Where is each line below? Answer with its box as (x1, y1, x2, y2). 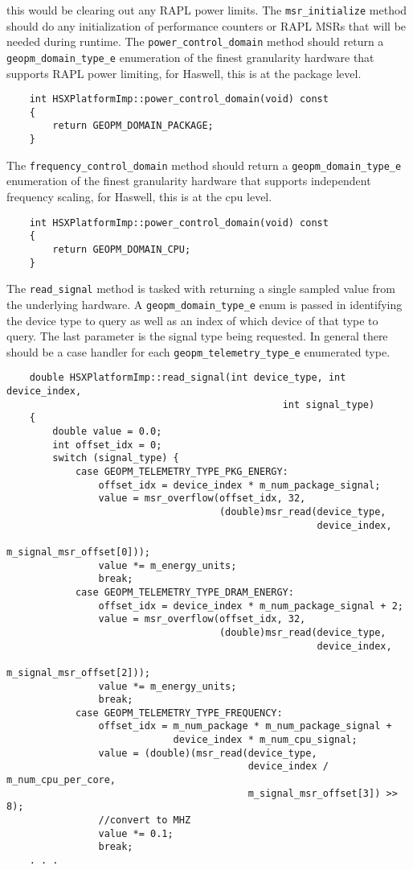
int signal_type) (282, 398, 375, 410)
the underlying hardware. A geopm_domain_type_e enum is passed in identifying (6, 295, 403, 312)
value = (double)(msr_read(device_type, (98, 747, 317, 759)
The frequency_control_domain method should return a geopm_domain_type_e (6, 156, 402, 173)
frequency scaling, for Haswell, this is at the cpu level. (6, 188, 272, 205)
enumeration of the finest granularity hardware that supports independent (6, 172, 371, 189)
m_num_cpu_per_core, (6, 774, 117, 786)
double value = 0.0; (52, 426, 162, 438)
